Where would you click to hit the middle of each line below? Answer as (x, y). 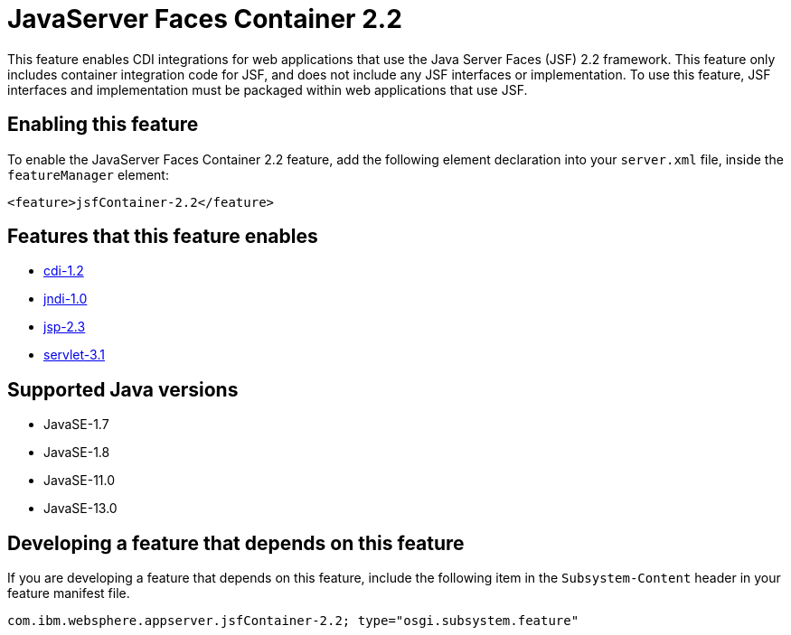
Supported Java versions (123, 389)
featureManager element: (88, 174)
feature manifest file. (69, 593)
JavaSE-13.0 (80, 509)
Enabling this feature (103, 125)
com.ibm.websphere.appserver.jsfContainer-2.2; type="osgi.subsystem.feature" (293, 621)
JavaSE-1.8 (77, 453)
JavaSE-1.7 (76, 425)
